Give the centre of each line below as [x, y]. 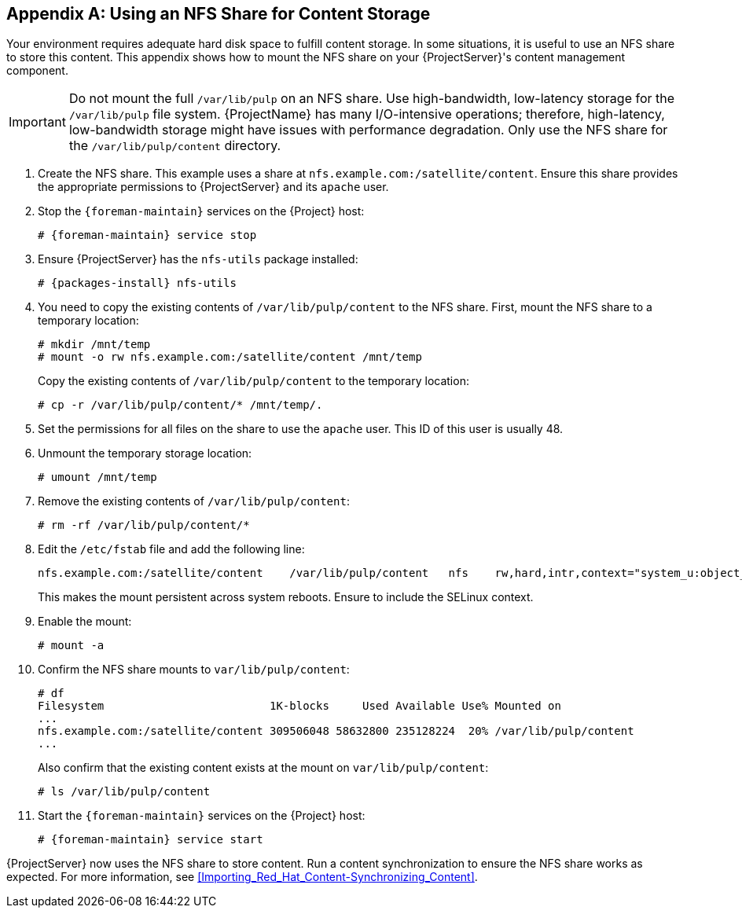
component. [37, 71]
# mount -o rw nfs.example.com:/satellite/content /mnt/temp [230, 357]
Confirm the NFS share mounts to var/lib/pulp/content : [194, 670]
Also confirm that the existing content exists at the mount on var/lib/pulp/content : [263, 768]
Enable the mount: [85, 622]
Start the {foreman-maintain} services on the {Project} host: [202, 816]
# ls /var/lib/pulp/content [124, 792]
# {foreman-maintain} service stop [147, 235]
